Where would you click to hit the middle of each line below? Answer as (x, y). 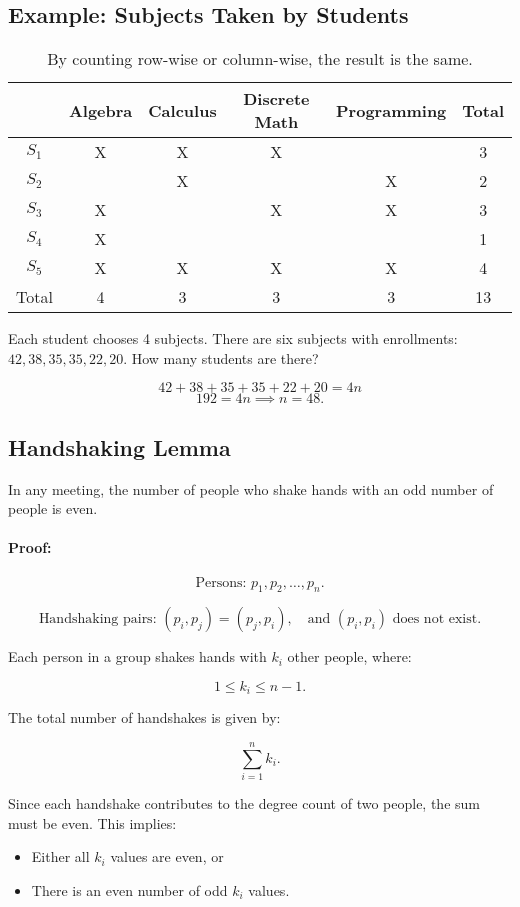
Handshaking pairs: (97, 619)
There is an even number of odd (129, 889)
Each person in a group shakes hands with (137, 656)
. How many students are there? (221, 357)
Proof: (30, 547)
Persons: (221, 582)
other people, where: (349, 656)
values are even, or (167, 856)
